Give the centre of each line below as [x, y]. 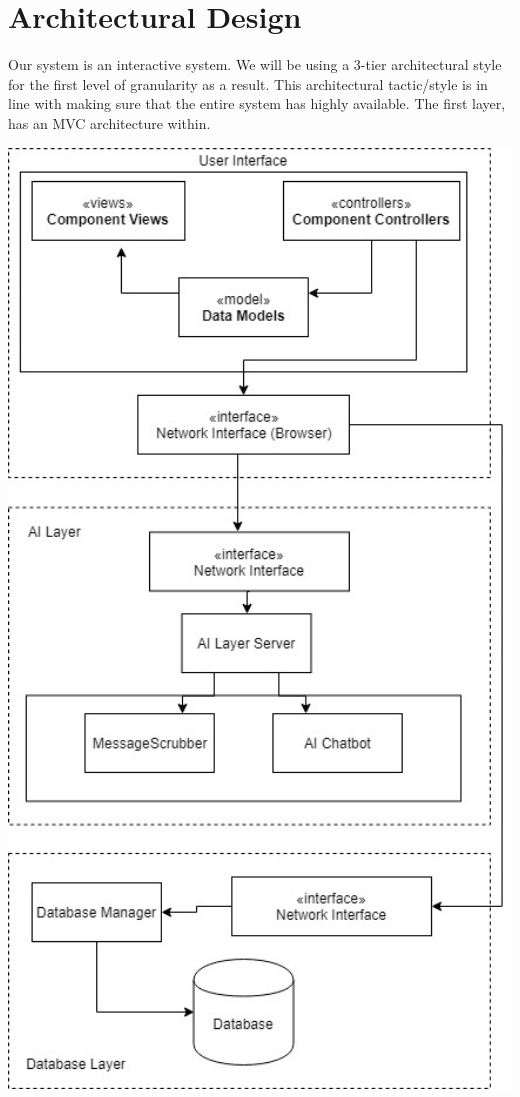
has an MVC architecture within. [109, 122]
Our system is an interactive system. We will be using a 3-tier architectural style [255, 64]
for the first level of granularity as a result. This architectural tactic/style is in [248, 83]
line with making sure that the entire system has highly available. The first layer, [257, 103]
